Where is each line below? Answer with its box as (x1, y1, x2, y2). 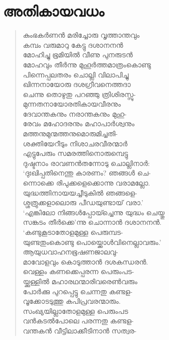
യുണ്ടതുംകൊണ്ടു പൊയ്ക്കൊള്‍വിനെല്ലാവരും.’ (23, 236, 161, 247)
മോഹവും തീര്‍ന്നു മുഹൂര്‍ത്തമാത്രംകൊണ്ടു (23, 59, 151, 69)
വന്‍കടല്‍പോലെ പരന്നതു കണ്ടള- (23, 315, 134, 326)
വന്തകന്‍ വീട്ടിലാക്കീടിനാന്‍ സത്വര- (23, 325, 137, 335)
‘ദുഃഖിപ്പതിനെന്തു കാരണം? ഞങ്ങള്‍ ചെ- (23, 167, 151, 178)
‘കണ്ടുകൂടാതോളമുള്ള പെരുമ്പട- (23, 227, 123, 237)
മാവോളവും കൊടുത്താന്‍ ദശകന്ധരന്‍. (23, 256, 148, 267)
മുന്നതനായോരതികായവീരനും (23, 99, 121, 109)
